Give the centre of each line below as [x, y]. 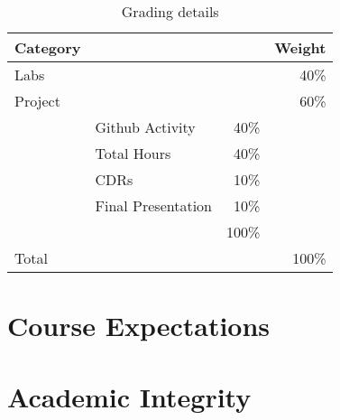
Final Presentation [154, 205]
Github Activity [145, 127]
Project [37, 101]
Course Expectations [139, 326]
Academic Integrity [129, 396]
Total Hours [133, 153]
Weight [300, 47]
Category [48, 47]
